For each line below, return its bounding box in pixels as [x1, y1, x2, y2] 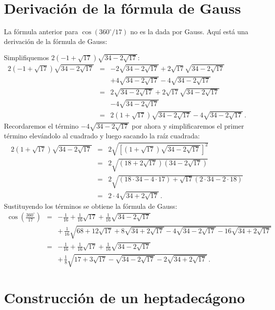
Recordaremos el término [4, 121, 79, 131]
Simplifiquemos [4, 52, 49, 63]
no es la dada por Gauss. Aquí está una [130, 26, 249, 37]
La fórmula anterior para [4, 26, 78, 37]
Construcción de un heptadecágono [4, 288, 245, 308]
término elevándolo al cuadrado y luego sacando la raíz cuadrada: [4, 130, 200, 140]
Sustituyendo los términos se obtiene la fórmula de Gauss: [4, 200, 177, 211]
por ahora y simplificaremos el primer [131, 121, 244, 131]
